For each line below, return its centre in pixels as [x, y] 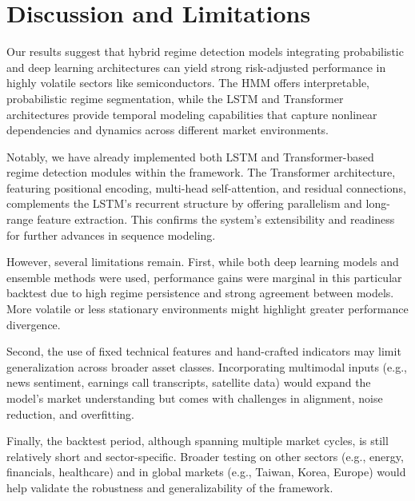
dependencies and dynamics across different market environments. [168, 130]
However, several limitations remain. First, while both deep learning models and [203, 262]
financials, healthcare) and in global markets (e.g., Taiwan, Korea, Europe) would [206, 472]
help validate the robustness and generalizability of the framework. [170, 487]
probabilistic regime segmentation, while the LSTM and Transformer [175, 98]
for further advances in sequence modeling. [111, 235]
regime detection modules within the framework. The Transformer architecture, [201, 172]
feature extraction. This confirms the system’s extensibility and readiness [216, 219]
